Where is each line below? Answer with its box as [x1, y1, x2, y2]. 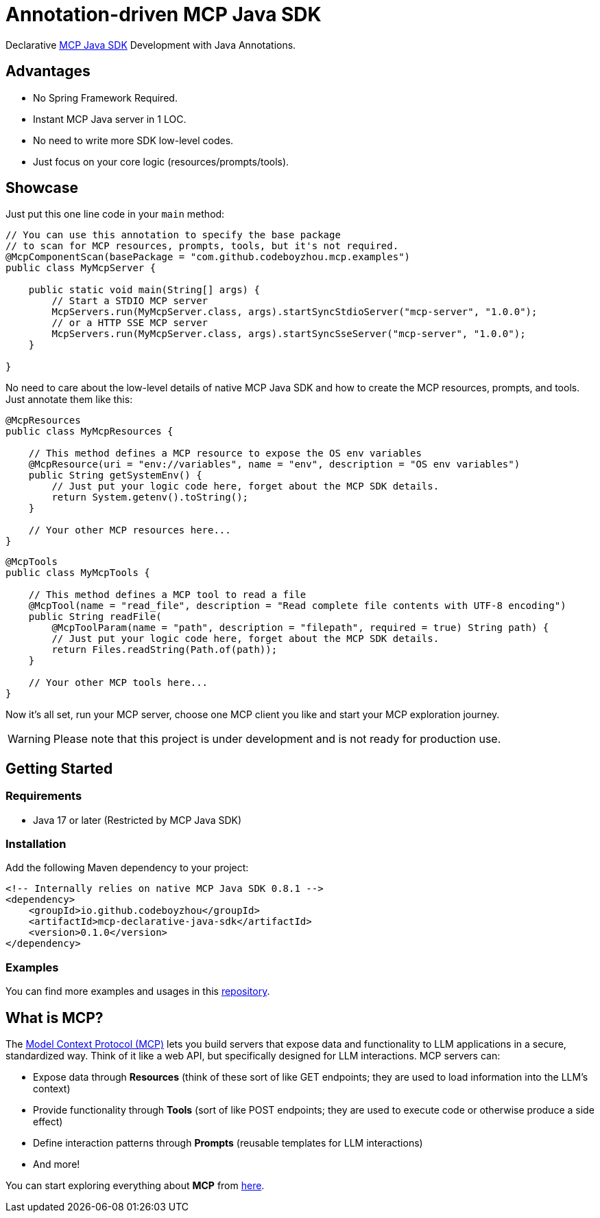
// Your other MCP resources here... [28, 525, 231, 536]
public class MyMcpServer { [5, 262, 156, 274]
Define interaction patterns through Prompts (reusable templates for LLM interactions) [33, 1137, 423, 1149]
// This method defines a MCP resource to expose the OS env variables [28, 448, 422, 459]
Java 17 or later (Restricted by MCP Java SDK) [33, 814, 242, 826]
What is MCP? [5, 1009, 104, 1026]
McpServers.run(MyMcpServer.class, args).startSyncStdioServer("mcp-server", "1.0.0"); [51, 306, 538, 318]
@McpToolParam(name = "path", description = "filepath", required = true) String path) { [51, 622, 549, 634]
